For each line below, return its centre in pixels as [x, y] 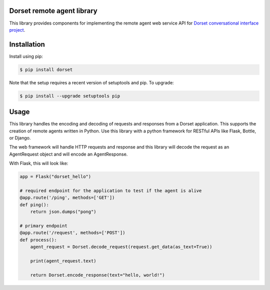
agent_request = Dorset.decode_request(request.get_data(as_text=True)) [121, 247]
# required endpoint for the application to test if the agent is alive [111, 190]
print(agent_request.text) [63, 261]
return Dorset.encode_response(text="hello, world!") [97, 275]
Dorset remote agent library [53, 11]
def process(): [38, 240]
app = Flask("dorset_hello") [55, 177]
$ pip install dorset [46, 69]
